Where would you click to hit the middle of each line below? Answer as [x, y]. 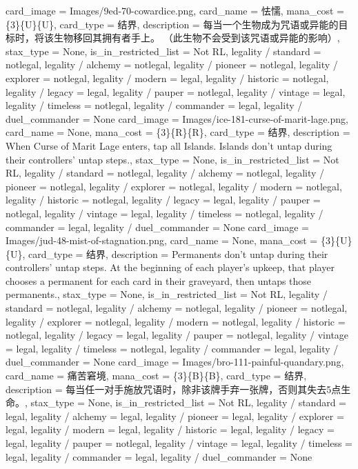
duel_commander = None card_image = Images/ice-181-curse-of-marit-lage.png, [177, 118]
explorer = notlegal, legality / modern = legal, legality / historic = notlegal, [167, 78]
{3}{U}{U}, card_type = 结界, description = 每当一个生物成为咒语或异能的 [172, 24]
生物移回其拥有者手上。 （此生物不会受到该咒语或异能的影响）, [197, 38]
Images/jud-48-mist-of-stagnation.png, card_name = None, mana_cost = [162, 240]
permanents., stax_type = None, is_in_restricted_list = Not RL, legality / [167, 294]
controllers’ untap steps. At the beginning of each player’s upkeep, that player [170, 267]
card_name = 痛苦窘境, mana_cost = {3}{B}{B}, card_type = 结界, [156, 376]
